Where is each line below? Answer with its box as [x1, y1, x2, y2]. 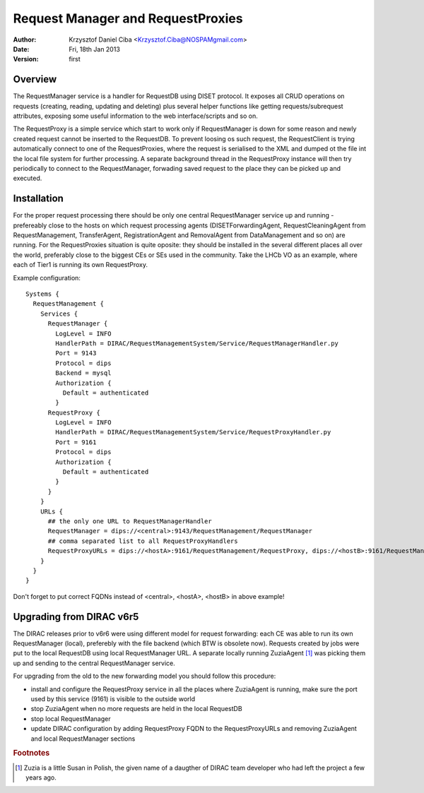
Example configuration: [13, 273, 81, 282]
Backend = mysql [55, 369, 112, 377]
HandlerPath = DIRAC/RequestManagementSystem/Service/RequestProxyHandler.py [55, 428, 331, 436]
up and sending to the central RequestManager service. [13, 659, 176, 667]
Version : [13, 55, 39, 64]
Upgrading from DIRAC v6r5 [13, 611, 139, 623]
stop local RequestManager [30, 714, 111, 723]
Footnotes [13, 749, 50, 758]
